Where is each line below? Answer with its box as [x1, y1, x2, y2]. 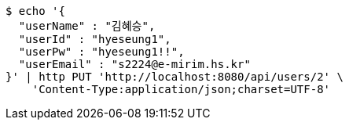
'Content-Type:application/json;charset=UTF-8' [31, 83, 331, 95]
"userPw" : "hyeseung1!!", [18, 45, 185, 58]
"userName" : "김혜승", [18, 20, 156, 32]
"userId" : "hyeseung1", [18, 33, 171, 45]
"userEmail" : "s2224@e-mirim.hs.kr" [18, 58, 251, 70]
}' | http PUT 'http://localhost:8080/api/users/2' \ [6, 70, 343, 83]
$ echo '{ [6, 5, 65, 17]
